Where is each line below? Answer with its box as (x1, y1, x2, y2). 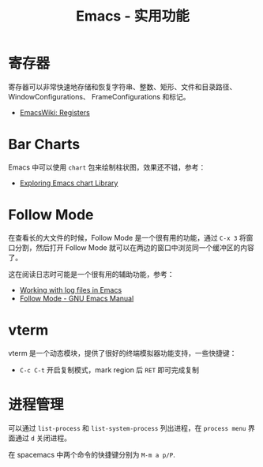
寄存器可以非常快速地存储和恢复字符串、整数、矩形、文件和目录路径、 (8, 82, 237, 92)
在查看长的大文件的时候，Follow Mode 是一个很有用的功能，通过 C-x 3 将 (8, 233, 246, 242)
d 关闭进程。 (30, 433, 72, 443)
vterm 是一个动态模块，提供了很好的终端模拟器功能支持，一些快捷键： (8, 348, 237, 357)
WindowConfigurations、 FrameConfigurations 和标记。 (8, 92, 190, 101)
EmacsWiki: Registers (19, 107, 91, 117)
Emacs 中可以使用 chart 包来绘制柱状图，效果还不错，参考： (8, 163, 206, 172)
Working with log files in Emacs (19, 285, 122, 294)
